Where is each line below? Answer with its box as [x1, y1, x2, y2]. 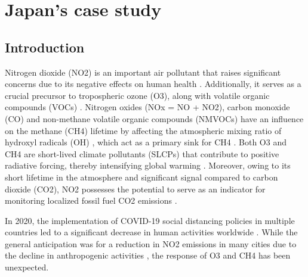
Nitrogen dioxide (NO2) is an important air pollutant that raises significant [5, 66, 281, 78]
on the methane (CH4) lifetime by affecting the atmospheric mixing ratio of [5, 124, 282, 136]
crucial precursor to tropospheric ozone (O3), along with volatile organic [5, 89, 270, 101]
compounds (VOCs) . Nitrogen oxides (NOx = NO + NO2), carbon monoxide [5, 101, 290, 113]
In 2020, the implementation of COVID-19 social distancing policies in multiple [5, 214, 295, 226]
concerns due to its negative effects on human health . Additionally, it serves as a [5, 77, 301, 90]
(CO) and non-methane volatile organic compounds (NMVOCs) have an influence [5, 112, 304, 125]
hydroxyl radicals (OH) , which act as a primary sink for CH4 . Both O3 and [5, 136, 287, 148]
